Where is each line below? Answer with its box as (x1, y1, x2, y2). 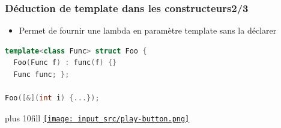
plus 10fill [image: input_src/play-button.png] (5, 111, 190, 124)
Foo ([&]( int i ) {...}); (5, 94, 100, 103)
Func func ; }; (13, 70, 70, 79)
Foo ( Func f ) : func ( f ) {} (13, 58, 117, 67)
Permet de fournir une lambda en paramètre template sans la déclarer (19, 24, 277, 37)
